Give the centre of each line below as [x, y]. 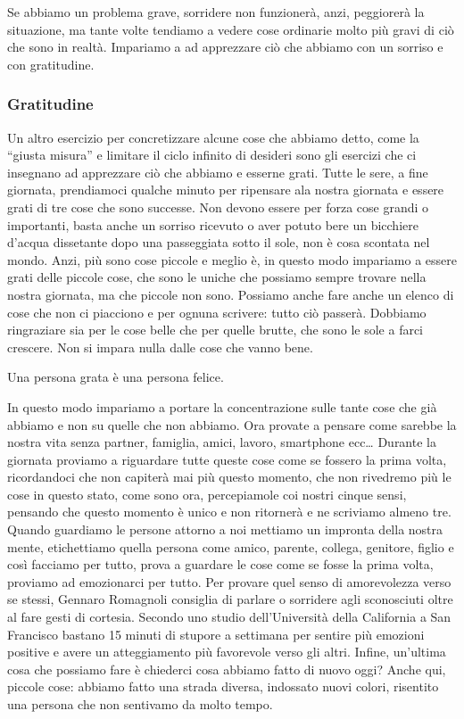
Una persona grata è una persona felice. [116, 377]
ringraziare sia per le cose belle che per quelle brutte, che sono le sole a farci [215, 330]
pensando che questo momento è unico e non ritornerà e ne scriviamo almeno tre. [229, 512]
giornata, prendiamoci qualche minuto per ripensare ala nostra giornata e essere [226, 190]
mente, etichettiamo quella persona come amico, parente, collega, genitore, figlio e [231, 546]
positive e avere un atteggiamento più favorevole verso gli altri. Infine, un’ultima [227, 652]
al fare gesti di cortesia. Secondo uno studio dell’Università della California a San [229, 617]
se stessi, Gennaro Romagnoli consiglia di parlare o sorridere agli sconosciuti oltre [230, 599]
